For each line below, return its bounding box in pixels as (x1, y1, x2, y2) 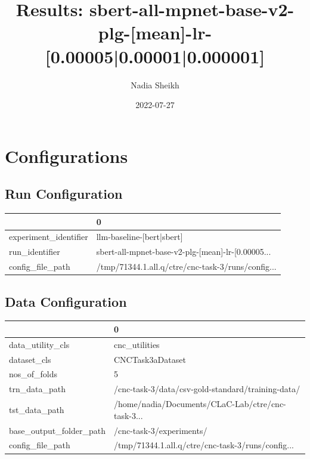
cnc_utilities (113, 338, 160, 350)
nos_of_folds (9, 368, 58, 380)
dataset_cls (9, 353, 51, 365)
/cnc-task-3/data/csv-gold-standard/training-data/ (113, 383, 300, 395)
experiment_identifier (9, 230, 88, 243)
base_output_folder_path (9, 424, 106, 436)
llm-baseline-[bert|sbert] (96, 230, 183, 243)
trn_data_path (9, 383, 66, 395)
